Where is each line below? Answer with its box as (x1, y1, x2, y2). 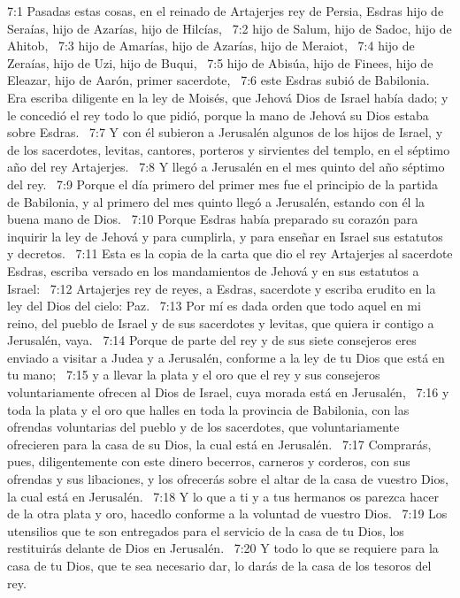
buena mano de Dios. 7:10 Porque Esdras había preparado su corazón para (7, 210, 418, 228)
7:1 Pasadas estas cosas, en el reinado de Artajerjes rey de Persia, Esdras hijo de (7, 2, 444, 19)
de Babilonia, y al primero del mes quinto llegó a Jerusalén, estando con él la (7, 192, 425, 211)
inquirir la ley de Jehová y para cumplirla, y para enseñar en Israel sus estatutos (7, 226, 443, 245)
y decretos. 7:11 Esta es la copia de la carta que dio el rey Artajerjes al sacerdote (7, 244, 453, 263)
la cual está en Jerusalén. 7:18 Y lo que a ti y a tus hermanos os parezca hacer (7, 487, 439, 505)
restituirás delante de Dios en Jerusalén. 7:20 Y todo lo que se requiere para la (7, 539, 439, 557)
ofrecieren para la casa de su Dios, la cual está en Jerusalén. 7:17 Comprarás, (7, 434, 432, 453)
